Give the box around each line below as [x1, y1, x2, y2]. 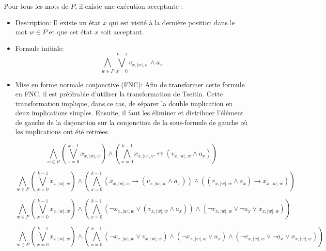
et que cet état [49, 27, 93, 37]
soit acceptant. [100, 27, 144, 37]
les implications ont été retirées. [15, 126, 110, 137]
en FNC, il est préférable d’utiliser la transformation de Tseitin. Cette [15, 89, 223, 99]
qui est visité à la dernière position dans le [109, 17, 235, 27]
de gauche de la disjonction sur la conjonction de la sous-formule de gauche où [15, 117, 248, 127]
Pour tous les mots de [4, 1, 69, 11]
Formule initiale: [15, 43, 64, 53]
